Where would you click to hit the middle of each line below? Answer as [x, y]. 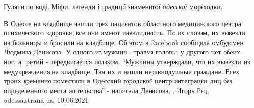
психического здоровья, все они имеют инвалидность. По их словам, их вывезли [125, 33]
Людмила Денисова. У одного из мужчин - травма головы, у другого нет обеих [122, 52]
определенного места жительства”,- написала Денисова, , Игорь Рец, [107, 90]
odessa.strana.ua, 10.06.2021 [46, 100]
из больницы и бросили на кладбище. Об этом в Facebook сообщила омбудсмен [124, 42]
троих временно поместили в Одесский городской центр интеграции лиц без [118, 81]
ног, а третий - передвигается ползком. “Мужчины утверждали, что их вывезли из [127, 61]
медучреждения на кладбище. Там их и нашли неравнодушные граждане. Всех [122, 71]
